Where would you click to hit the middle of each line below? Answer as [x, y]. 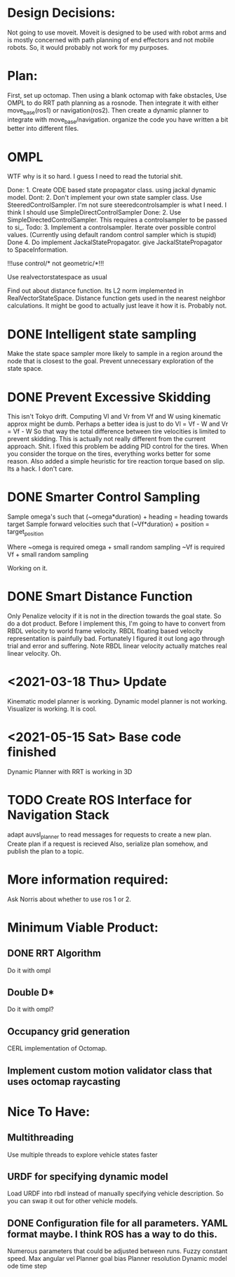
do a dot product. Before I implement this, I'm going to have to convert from [116, 623]
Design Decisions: [61, 13]
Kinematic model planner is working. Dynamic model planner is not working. [117, 701]
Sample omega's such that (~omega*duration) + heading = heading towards [118, 517]
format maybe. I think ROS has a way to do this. [112, 1234]
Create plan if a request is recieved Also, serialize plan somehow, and [108, 844]
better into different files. [43, 129]
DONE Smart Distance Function [100, 597]
